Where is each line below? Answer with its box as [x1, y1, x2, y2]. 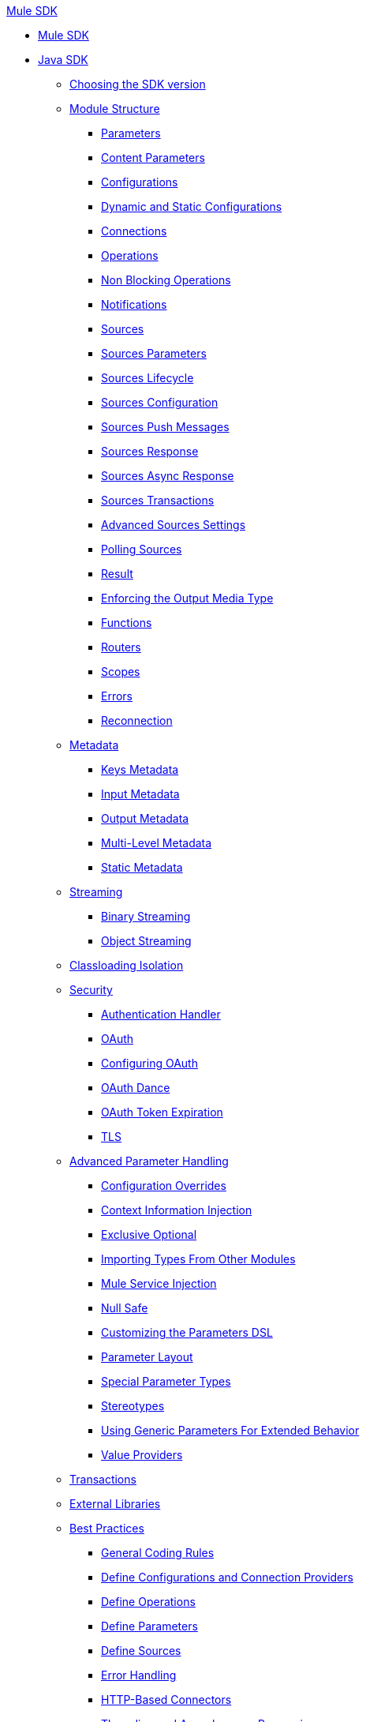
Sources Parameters [101, 347, 207, 360]
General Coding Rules [101, 1546, 215, 1559]
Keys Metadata [101, 763, 179, 776]
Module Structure [69, 102, 160, 115]
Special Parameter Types [101, 1375, 231, 1388]
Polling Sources [101, 542, 182, 556]
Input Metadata [101, 787, 180, 801]
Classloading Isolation [69, 959, 184, 972]
